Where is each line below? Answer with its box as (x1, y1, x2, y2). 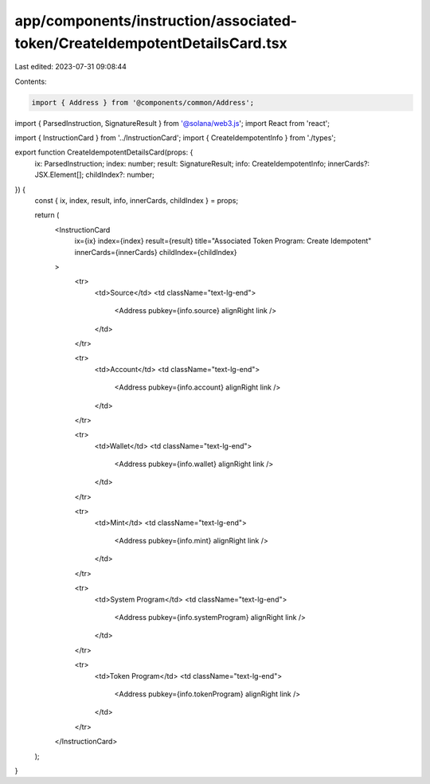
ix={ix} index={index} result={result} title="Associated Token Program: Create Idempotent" (74, 236, 372, 246)
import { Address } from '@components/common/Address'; (31, 98, 255, 107)
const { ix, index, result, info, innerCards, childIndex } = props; (34, 196, 239, 206)
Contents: (14, 76, 47, 86)
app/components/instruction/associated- (14, 12, 298, 29)
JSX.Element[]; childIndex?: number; (34, 170, 154, 179)
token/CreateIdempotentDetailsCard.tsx (14, 34, 288, 52)
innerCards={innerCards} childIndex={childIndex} (74, 247, 238, 257)
